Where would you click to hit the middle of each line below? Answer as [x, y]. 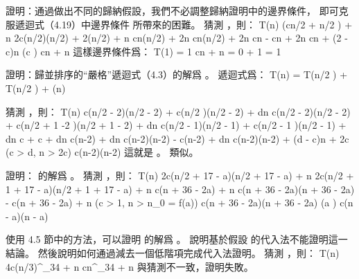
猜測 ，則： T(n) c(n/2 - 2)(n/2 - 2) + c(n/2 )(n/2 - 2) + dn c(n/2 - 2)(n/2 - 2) [178, 111]
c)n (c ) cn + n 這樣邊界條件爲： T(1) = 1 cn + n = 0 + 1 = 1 [143, 51]
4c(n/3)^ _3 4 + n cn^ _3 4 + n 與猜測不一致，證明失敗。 [130, 266]
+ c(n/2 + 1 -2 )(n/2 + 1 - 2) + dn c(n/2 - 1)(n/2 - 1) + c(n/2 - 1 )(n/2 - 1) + [176, 125]
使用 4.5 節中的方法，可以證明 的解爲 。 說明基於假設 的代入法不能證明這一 [177, 239]
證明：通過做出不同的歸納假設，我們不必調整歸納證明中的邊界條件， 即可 [172, 10]
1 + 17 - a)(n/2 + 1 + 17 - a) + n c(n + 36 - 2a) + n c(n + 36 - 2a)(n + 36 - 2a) [180, 189]
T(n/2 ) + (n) [36, 88]
